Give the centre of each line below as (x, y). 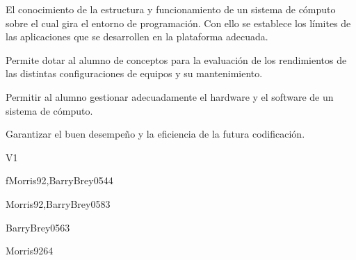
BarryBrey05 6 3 (38, 227)
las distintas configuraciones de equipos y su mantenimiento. (134, 73)
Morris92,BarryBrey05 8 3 (58, 203)
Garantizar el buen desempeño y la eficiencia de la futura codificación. (155, 134)
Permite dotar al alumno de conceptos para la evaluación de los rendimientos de (176, 59)
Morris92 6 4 (30, 251)
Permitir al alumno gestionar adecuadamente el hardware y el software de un (170, 96)
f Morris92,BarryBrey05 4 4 (59, 180)
